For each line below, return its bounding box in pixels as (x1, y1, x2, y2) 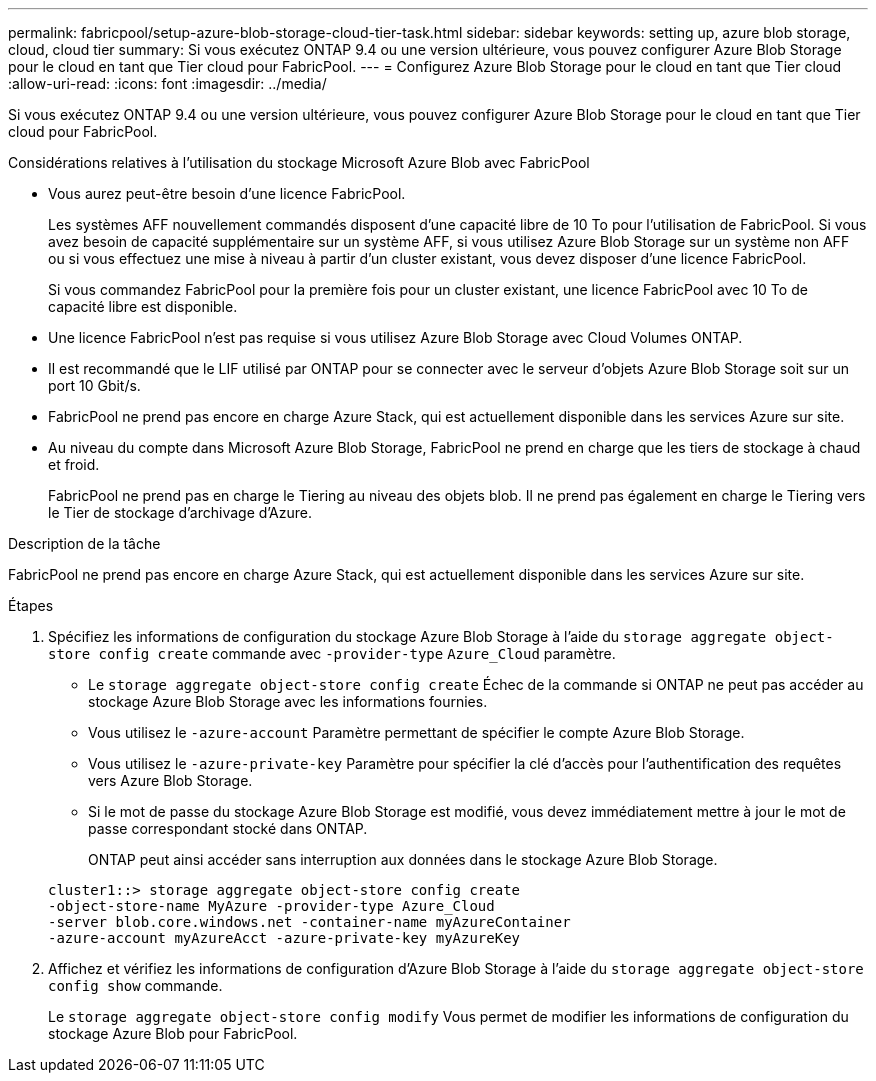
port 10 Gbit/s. (48, 377, 141, 394)
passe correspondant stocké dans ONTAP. (88, 820, 368, 837)
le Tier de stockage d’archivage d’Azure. (48, 504, 312, 521)
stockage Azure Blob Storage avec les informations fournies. (88, 693, 488, 710)
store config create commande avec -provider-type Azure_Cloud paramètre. (48, 645, 616, 662)
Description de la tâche (8, 535, 161, 552)
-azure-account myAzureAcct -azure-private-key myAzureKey (48, 930, 521, 946)
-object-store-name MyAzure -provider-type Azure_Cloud (48, 898, 495, 914)
